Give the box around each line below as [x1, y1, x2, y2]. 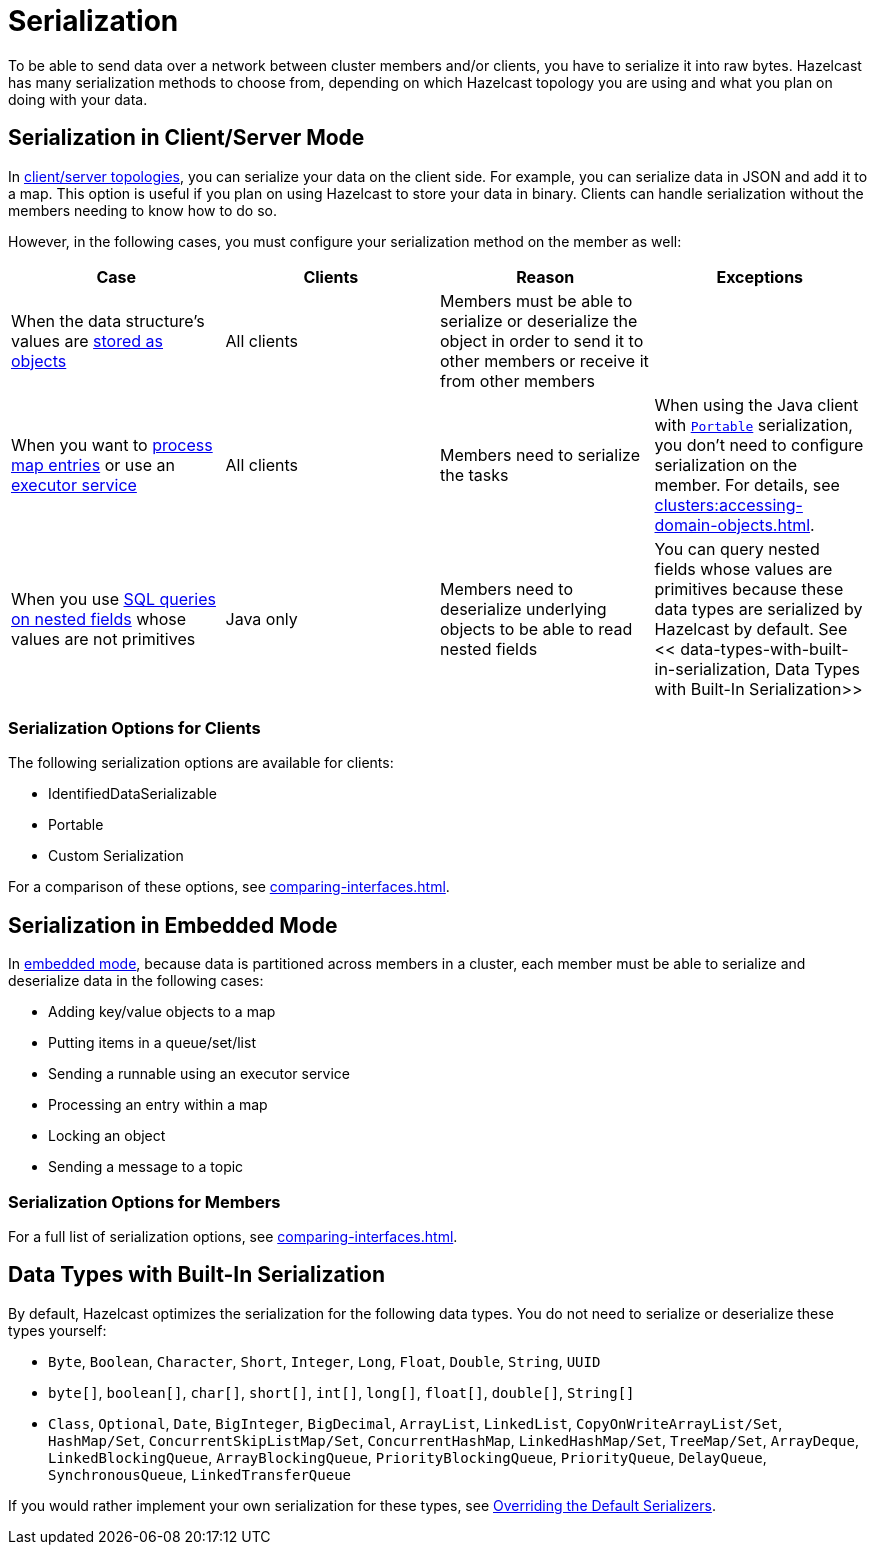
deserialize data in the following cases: [8, 972, 264, 990]
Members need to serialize [440, 444, 640, 465]
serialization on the [654, 454, 798, 475]
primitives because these [654, 578, 844, 599]
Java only [225, 608, 298, 629]
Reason [516, 266, 575, 287]
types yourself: [8, 1321, 107, 1339]
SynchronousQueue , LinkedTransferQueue [48, 1465, 351, 1483]
